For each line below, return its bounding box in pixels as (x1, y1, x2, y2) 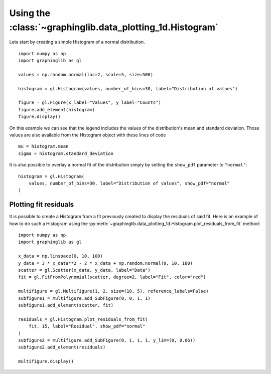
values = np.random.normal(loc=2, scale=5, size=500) (18, 72, 153, 77)
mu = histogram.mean (18, 143, 69, 149)
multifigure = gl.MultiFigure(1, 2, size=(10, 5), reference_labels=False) (18, 288, 209, 294)
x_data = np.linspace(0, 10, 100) (18, 253, 103, 259)
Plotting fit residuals (9, 201, 74, 209)
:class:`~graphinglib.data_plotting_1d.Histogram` (9, 22, 219, 33)
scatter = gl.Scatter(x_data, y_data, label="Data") (18, 267, 151, 273)
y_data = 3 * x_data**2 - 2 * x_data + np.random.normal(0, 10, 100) (18, 260, 193, 266)
